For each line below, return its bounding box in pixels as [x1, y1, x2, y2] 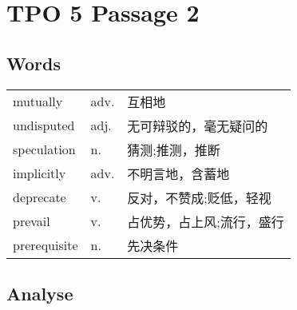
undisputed [13, 116, 75, 135]
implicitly [13, 164, 66, 183]
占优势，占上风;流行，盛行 [127, 212, 284, 231]
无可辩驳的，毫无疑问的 [127, 116, 268, 135]
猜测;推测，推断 [127, 140, 220, 159]
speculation [13, 140, 76, 159]
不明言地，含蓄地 [127, 164, 230, 183]
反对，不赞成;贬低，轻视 [127, 188, 271, 207]
